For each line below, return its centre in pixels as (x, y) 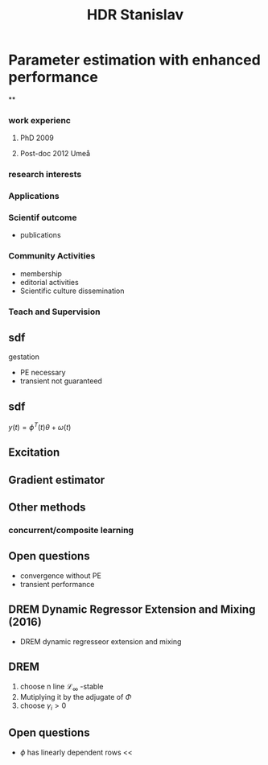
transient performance (57, 584)
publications (41, 235)
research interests (45, 175)
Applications (34, 196)
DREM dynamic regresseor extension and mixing (101, 641)
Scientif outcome (43, 217)
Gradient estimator (57, 480)
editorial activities (49, 282)
